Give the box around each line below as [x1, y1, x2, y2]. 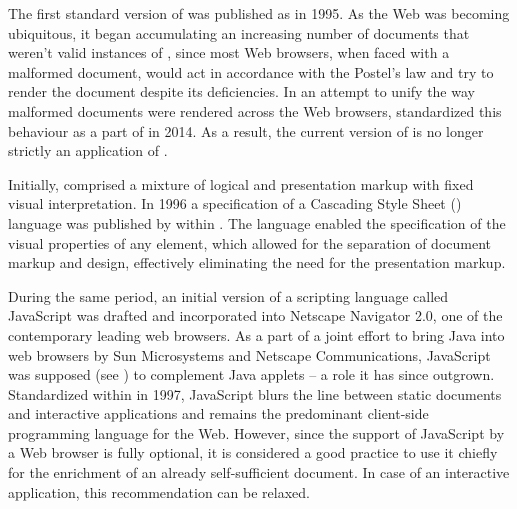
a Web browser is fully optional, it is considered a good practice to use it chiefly [8, 442, 498, 463]
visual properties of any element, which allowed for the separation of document [8, 232, 491, 253]
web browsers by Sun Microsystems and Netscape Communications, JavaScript [8, 344, 491, 365]
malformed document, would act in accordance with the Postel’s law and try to [8, 61, 494, 82]
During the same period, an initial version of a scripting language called [8, 285, 449, 306]
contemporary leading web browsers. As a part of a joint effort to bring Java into [8, 324, 505, 345]
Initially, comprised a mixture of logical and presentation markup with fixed [8, 173, 474, 194]
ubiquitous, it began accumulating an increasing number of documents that [8, 22, 470, 43]
